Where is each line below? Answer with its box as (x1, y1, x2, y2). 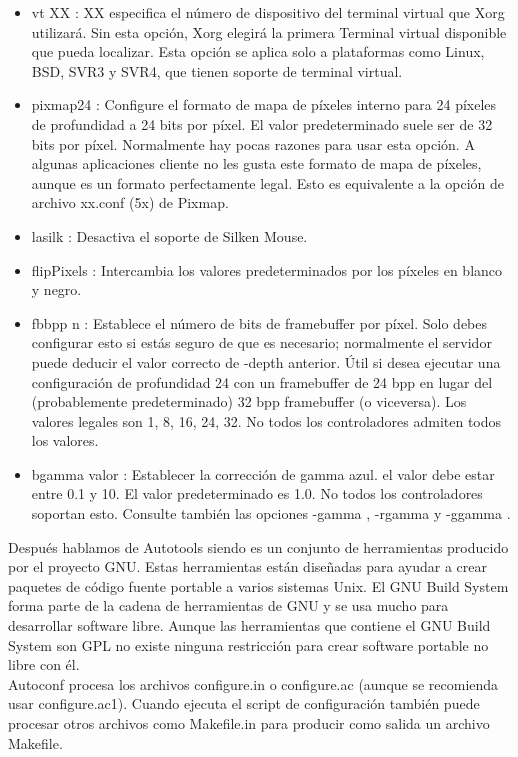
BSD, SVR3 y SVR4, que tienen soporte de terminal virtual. (31, 60, 403, 81)
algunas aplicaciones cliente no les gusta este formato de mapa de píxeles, (31, 153, 482, 174)
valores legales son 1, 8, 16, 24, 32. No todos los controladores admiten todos (31, 410, 502, 431)
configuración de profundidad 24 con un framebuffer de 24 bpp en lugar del (31, 371, 493, 392)
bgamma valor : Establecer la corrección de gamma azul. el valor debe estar (31, 463, 495, 484)
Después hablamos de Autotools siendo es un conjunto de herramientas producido (8, 536, 509, 557)
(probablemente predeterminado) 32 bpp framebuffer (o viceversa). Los (31, 391, 467, 412)
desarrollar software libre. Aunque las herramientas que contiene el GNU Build (8, 615, 491, 636)
